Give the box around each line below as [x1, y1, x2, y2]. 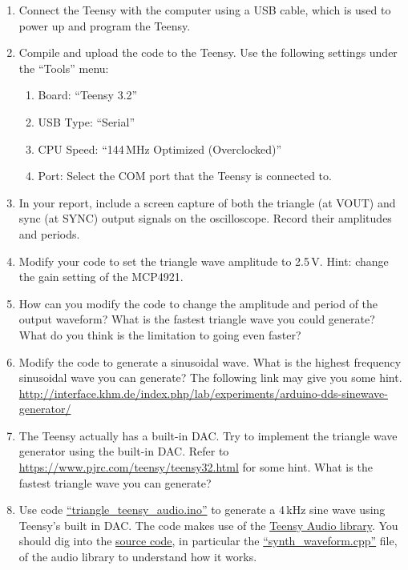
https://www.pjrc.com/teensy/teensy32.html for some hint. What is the [18, 459, 373, 476]
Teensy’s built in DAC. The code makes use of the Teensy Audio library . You [18, 516, 398, 533]
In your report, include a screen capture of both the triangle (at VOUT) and [18, 194, 396, 211]
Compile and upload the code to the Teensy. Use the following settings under [18, 44, 398, 61]
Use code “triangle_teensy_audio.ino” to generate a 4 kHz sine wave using [18, 501, 386, 518]
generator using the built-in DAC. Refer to [18, 443, 229, 460]
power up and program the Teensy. [18, 17, 191, 34]
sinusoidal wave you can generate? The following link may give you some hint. [18, 369, 402, 386]
